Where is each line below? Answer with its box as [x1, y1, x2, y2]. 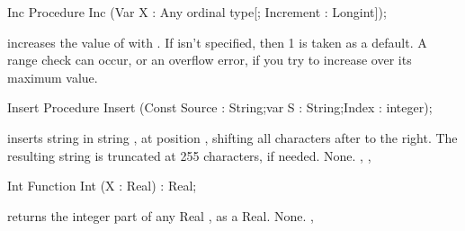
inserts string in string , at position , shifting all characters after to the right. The [7, 128, 458, 147]
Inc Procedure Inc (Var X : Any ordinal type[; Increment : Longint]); [7, 3, 387, 21]
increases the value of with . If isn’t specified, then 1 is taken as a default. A [7, 32, 427, 51]
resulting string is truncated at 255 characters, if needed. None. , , [7, 146, 371, 164]
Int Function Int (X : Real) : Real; [7, 176, 197, 195]
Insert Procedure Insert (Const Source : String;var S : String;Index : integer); [7, 98, 433, 117]
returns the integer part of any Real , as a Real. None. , [7, 206, 314, 225]
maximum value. [7, 67, 98, 86]
